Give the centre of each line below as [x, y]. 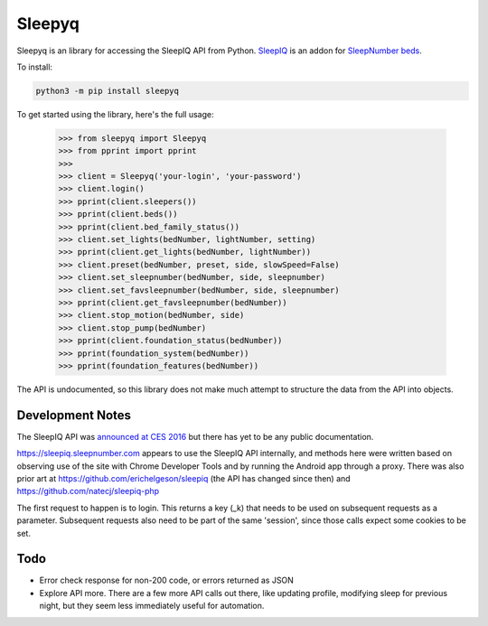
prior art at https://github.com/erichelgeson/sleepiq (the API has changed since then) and [184, 478]
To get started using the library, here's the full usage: [115, 114]
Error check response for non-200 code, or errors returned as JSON [166, 580]
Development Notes [74, 415]
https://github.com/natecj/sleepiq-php [88, 491]
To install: [35, 67]
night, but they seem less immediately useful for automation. [152, 606]
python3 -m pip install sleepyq [108, 91]
